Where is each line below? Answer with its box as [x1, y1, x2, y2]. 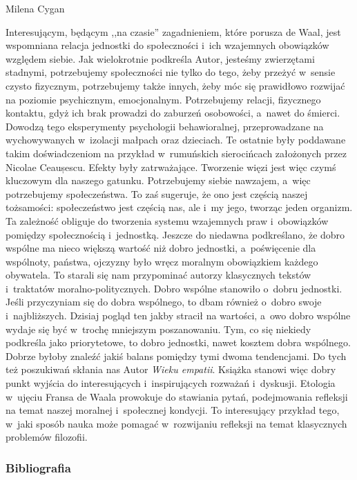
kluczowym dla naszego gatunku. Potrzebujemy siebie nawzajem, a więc [6, 173, 311, 188]
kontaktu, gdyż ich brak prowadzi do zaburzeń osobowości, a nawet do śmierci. [6, 106, 340, 120]
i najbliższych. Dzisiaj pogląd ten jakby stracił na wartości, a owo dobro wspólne [6, 308, 351, 323]
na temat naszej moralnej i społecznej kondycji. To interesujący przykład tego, [6, 403, 340, 417]
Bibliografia [6, 459, 71, 476]
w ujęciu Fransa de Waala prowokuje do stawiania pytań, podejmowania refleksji [6, 389, 348, 403]
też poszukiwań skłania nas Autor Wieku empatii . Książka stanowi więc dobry [6, 362, 336, 377]
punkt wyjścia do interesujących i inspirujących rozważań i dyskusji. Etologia [6, 376, 336, 390]
